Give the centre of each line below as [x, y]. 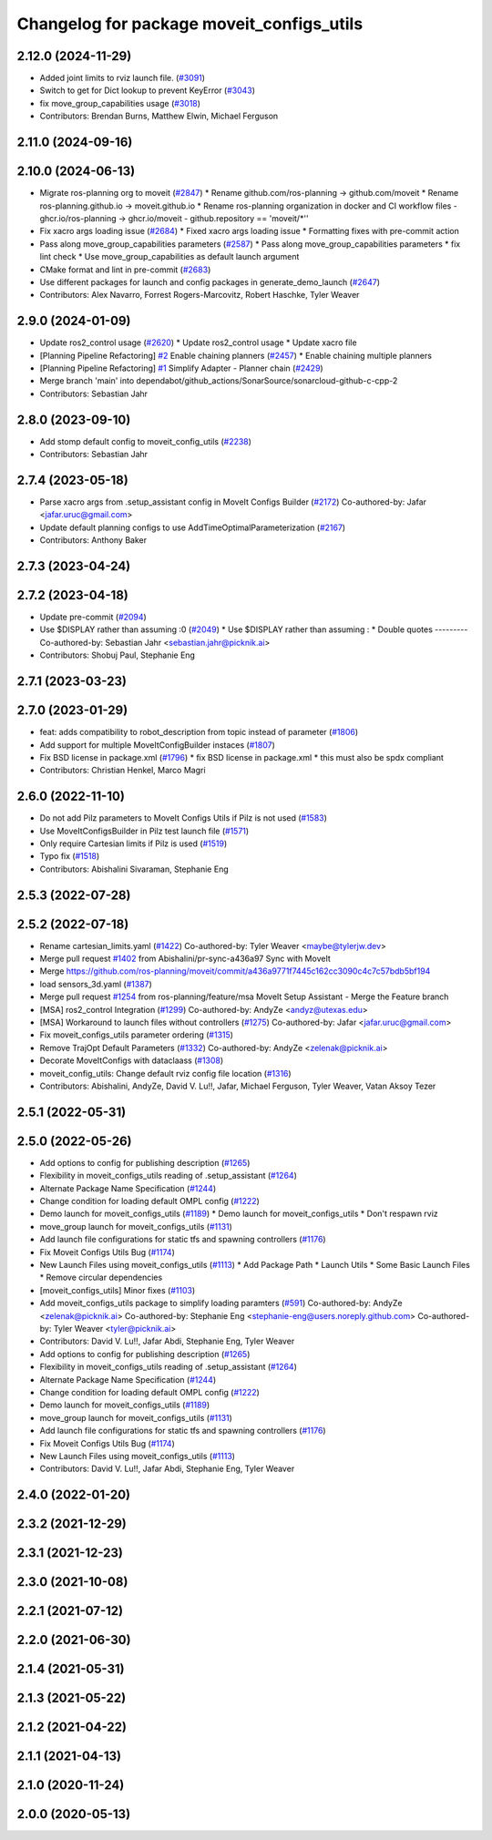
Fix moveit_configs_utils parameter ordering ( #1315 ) [137, 1035]
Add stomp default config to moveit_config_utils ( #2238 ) [146, 441]
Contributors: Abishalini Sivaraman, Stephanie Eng [134, 869]
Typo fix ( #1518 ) [70, 856]
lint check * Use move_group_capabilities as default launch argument [169, 257]
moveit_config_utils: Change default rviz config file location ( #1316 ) [165, 1073]
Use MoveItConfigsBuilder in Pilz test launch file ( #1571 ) [144, 831]
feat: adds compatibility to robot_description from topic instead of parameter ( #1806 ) [199, 732]
